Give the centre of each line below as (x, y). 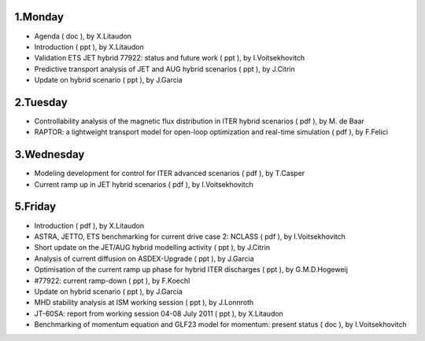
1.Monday (39, 17)
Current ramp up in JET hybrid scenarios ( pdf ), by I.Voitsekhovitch (144, 184)
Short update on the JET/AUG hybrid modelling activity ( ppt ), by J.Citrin (152, 247)
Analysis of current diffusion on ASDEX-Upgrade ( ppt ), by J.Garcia (144, 258)
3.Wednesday (50, 154)
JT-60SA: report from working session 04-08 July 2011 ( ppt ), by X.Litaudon (159, 313)
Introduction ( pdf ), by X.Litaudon (89, 225)
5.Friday (35, 207)
